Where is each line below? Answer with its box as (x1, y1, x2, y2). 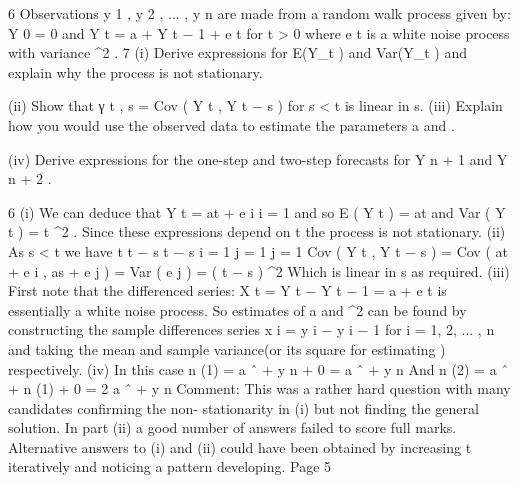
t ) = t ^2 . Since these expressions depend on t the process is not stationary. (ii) (8, 221, 506, 242)
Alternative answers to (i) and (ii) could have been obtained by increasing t (8, 436, 472, 457)
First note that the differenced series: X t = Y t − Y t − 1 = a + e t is (8, 280, 447, 301)
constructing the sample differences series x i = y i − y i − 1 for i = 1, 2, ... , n (8, 319, 495, 340)
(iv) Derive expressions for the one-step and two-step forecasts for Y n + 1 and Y (8, 148, 508, 169)
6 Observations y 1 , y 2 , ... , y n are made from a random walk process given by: (8, 3, 511, 23)
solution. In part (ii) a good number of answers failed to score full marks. (8, 417, 457, 438)
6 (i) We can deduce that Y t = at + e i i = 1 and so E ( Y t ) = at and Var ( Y (8, 201, 506, 222)
